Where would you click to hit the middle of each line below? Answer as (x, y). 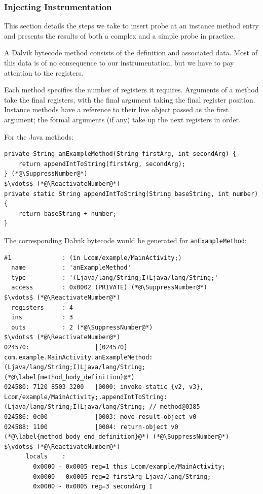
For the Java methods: (39, 136)
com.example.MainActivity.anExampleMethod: (79, 357)
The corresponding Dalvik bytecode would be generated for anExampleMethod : (125, 240)
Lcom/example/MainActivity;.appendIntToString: (86, 397)
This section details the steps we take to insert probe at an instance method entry (131, 26)
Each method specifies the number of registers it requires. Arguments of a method (131, 90)
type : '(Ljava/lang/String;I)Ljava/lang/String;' (115, 277)
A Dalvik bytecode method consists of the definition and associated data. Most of (131, 53)
